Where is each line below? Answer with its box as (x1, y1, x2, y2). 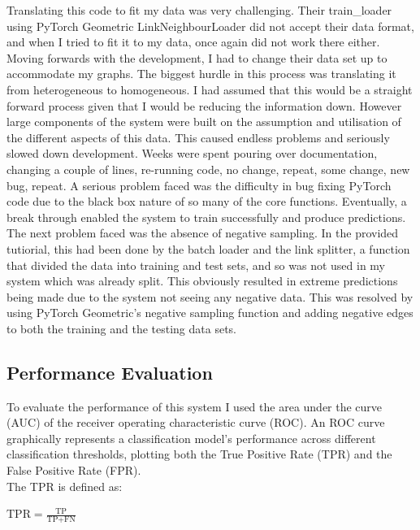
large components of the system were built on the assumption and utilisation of (6, 113, 401, 130)
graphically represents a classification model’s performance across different (6, 429, 376, 446)
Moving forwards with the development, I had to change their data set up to (6, 49, 388, 66)
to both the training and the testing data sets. (6, 319, 237, 337)
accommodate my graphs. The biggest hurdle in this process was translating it (6, 65, 396, 82)
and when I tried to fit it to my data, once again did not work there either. (6, 33, 380, 50)
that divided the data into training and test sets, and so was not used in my (6, 256, 386, 273)
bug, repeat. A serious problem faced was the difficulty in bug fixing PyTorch (6, 176, 392, 193)
